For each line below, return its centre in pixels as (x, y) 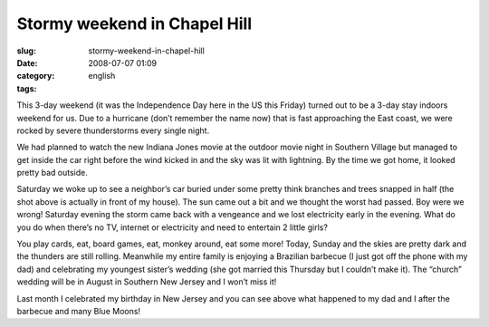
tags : (27, 88)
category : (36, 76)
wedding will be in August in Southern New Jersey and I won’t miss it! (147, 282)
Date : (27, 63)
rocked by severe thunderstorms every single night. (113, 130)
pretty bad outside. (52, 173)
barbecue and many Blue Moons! (78, 311)
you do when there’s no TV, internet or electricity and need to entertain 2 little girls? (172, 227)
